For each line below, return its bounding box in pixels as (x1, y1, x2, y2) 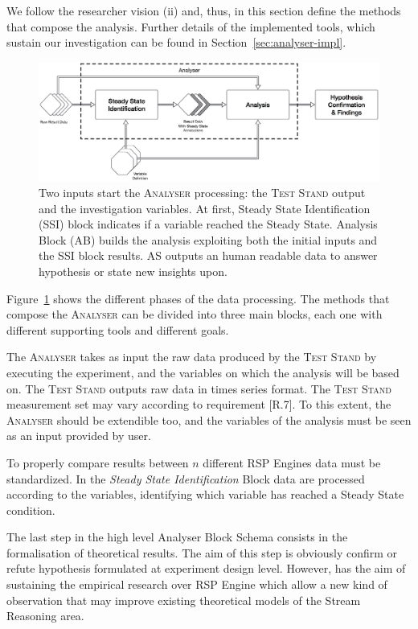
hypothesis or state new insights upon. (39, 262, 227, 279)
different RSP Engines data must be (203, 454, 381, 471)
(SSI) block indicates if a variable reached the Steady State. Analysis (39, 216, 378, 232)
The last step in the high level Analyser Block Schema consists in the (6, 528, 348, 545)
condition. (6, 501, 55, 518)
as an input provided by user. (6, 427, 151, 444)
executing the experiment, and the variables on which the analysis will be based (6, 364, 400, 380)
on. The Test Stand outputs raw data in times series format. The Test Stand (6, 380, 391, 397)
